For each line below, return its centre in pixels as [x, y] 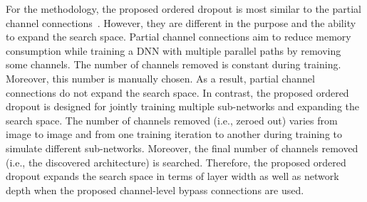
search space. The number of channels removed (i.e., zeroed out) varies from [172, 120]
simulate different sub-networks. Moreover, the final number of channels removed [182, 148]
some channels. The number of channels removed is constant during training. [174, 64]
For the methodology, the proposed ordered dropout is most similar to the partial [183, 9]
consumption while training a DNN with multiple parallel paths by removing [174, 50]
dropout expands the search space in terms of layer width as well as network [172, 176]
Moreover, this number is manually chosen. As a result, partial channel [160, 78]
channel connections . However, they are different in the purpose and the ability [181, 22]
